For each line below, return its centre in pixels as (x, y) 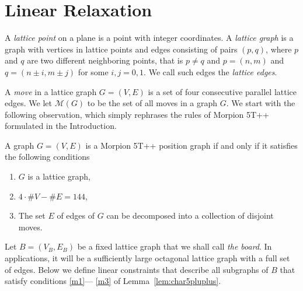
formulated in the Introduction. (61, 126)
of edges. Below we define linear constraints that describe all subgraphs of (137, 269)
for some (93, 71)
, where (279, 49)
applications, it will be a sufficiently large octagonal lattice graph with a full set (147, 258)
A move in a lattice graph (51, 91)
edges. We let (28, 103)
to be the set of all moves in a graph (152, 103)
